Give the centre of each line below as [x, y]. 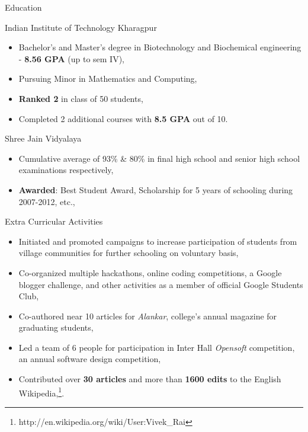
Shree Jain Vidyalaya [43, 138]
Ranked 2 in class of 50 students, [81, 98]
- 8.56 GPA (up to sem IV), [71, 58]
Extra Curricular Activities [54, 221]
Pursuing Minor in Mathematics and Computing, [108, 79]
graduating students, [56, 327]
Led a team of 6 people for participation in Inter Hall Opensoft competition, [157, 347]
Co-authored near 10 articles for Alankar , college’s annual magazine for [148, 316]
